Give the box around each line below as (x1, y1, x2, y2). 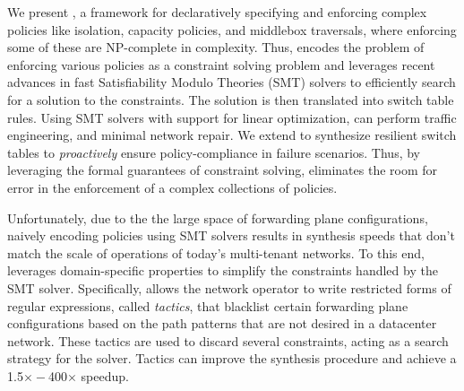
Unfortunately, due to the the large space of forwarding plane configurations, (7, 208, 428, 227)
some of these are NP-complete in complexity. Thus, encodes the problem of (7, 38, 425, 56)
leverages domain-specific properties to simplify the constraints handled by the (7, 261, 438, 280)
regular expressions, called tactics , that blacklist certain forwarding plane (7, 296, 408, 315)
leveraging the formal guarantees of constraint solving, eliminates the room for (7, 161, 438, 179)
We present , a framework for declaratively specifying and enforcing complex (7, 3, 427, 21)
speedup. (81, 366, 129, 385)
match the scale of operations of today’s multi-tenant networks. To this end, (7, 243, 425, 262)
